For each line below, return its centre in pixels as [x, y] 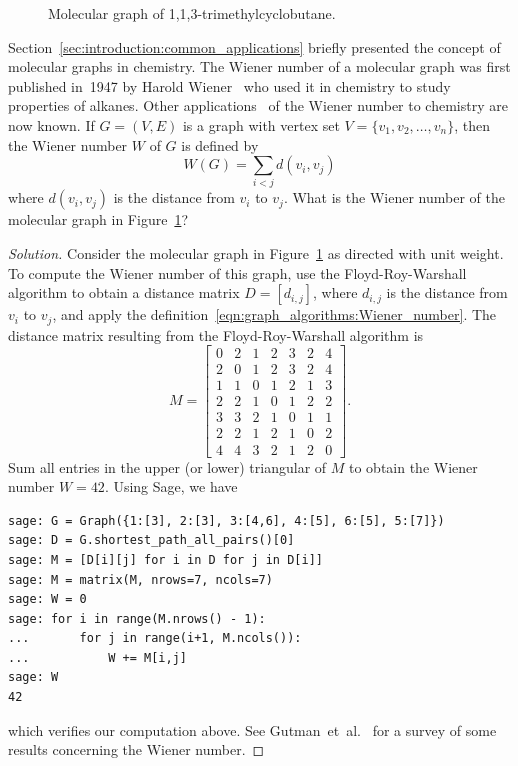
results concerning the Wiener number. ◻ [136, 749]
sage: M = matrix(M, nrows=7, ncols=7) [140, 579]
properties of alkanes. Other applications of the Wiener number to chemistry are [258, 105]
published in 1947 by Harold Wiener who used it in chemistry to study [229, 85]
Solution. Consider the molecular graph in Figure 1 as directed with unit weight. [256, 253]
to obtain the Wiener [413, 466]
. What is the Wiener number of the [394, 197]
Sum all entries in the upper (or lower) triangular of [167, 466]
